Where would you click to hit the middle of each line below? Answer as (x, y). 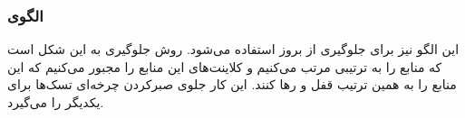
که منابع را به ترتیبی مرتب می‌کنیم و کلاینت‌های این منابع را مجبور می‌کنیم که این (225, 66)
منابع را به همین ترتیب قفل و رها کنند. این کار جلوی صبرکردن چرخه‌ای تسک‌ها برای (232, 84)
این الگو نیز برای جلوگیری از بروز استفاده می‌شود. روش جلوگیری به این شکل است (233, 49)
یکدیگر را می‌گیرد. (56, 102)
